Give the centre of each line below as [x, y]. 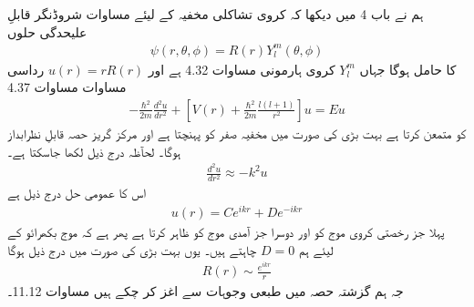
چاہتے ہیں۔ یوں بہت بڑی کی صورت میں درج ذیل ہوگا [132, 249]
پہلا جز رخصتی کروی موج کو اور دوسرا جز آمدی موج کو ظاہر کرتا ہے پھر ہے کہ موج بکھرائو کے [226, 232]
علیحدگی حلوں [47, 31]
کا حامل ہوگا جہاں [408, 69]
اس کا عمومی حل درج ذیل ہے [77, 193]
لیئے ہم [316, 249]
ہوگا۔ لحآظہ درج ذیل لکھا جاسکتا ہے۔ [94, 151]
